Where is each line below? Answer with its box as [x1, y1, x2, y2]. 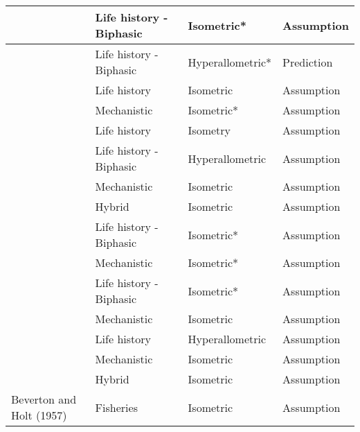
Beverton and [11, 391, 77, 407]
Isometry [188, 122, 231, 138]
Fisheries [95, 399, 138, 415]
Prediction [282, 53, 333, 70]
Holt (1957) [11, 407, 67, 423]
